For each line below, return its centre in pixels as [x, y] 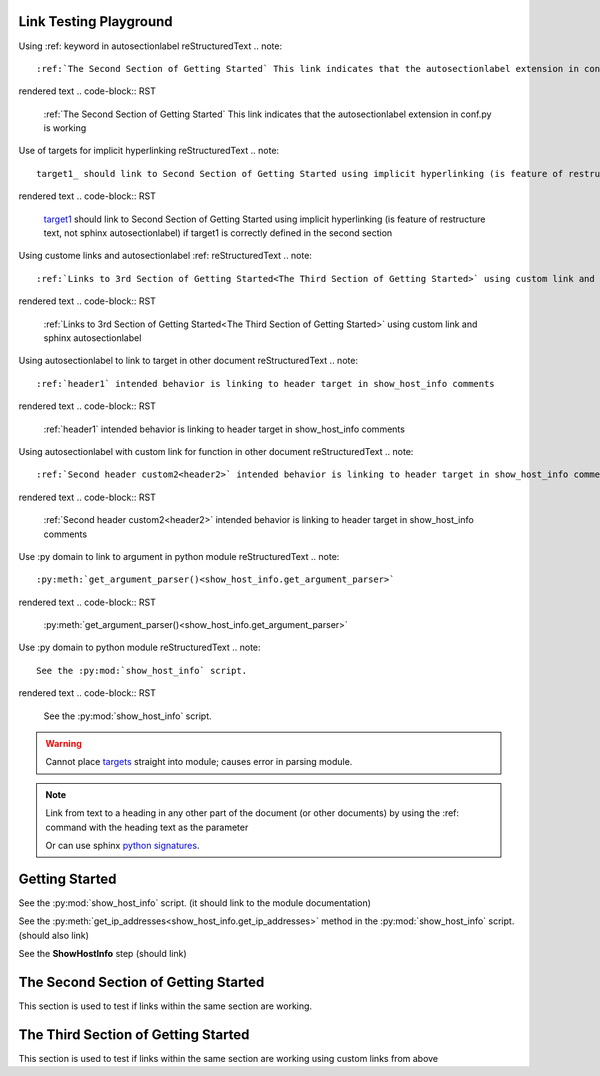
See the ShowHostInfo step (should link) [102, 954]
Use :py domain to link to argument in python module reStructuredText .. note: [179, 556]
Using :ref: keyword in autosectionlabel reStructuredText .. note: [150, 46]
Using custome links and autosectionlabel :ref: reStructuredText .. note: [165, 256]
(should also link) [54, 935]
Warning [63, 744]
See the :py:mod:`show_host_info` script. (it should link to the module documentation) [195, 902]
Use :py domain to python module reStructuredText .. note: [139, 647]
